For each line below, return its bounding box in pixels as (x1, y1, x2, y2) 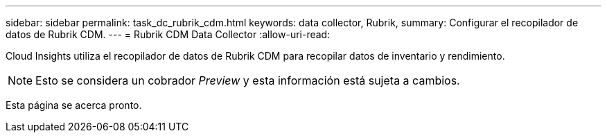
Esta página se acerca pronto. (6, 99, 142, 111)
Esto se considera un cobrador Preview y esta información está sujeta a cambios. (35, 74, 460, 87)
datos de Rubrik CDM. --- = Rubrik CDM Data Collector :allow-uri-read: (6, 28, 331, 40)
